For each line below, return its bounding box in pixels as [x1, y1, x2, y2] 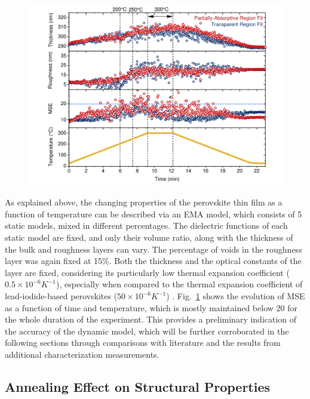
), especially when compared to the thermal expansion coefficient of [56, 278, 303, 290]
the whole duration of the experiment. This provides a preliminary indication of [5, 313, 297, 326]
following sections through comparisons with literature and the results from [5, 336, 281, 349]
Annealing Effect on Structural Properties [5, 377, 271, 395]
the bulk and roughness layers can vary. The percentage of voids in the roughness [5, 243, 302, 255]
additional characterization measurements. [5, 348, 159, 360]
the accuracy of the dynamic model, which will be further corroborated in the [5, 324, 289, 337]
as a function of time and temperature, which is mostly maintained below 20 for [5, 301, 297, 314]
